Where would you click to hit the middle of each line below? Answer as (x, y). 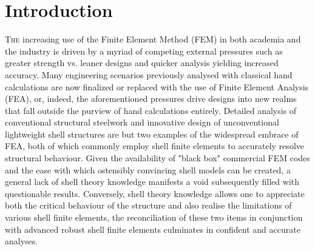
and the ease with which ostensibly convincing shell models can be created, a (148, 169)
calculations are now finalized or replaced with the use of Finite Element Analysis (157, 86)
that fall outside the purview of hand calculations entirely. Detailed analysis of (151, 110)
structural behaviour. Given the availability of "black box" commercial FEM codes (157, 158)
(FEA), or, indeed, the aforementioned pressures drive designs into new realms (151, 99)
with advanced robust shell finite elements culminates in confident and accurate (153, 229)
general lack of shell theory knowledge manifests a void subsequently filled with (152, 182)
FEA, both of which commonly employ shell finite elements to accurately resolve (154, 146)
